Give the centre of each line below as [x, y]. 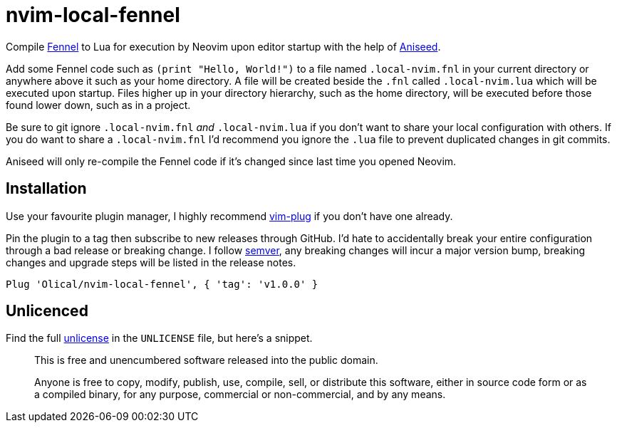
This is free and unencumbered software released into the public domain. [206, 360]
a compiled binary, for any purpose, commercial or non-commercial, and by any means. [240, 395]
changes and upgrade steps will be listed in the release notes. [151, 262]
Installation [46, 189]
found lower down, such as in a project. [98, 105]
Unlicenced [47, 311]
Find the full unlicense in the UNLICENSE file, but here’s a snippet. [159, 338]
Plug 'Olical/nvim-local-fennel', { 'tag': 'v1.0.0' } [162, 284]
